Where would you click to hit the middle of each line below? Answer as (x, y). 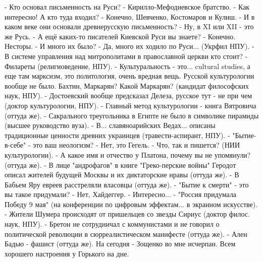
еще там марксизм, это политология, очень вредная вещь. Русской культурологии (129, 76)
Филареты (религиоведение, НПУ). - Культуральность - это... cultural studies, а (127, 66)
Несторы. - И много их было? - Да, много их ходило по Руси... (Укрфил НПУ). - (129, 46)
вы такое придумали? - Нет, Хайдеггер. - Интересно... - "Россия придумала (121, 194)
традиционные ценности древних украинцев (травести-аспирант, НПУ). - (117, 135)
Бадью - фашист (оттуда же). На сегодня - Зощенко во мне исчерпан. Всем (120, 244)
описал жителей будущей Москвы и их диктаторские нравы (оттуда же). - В (122, 175)
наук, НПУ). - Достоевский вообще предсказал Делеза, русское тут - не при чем (128, 95)
